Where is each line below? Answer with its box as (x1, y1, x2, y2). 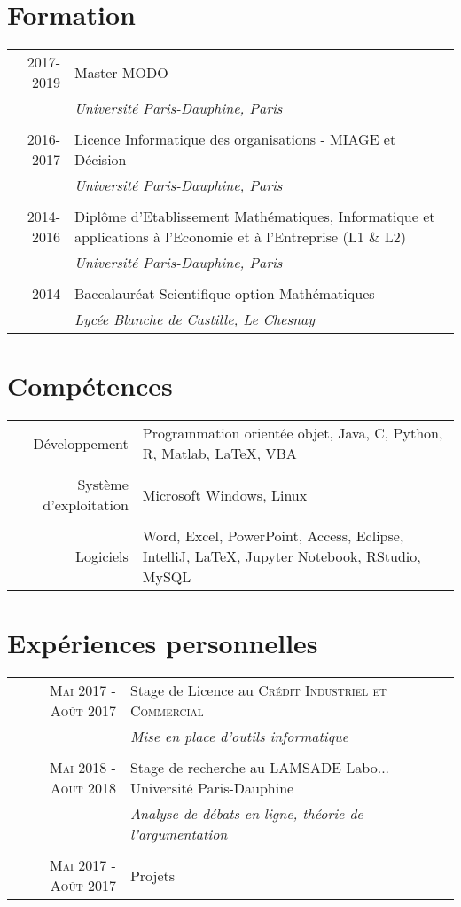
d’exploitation (43, 494, 129, 516)
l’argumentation (129, 824, 228, 845)
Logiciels (74, 546, 129, 567)
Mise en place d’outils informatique (129, 726, 348, 747)
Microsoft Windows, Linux (142, 484, 308, 505)
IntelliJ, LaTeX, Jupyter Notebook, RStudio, (142, 546, 421, 567)
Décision (74, 149, 127, 170)
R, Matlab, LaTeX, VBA (142, 443, 297, 464)
